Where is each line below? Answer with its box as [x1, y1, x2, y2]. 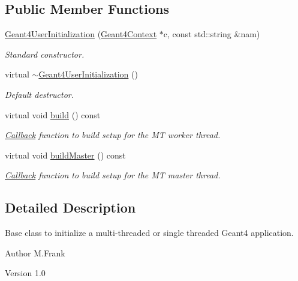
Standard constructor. [5, 47, 85, 60]
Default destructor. [5, 88, 74, 100]
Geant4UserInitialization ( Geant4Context [5, 28, 157, 40]
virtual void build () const [5, 108, 101, 121]
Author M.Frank [5, 246, 65, 259]
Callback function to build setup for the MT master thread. [5, 169, 221, 181]
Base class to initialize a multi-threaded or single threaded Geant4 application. [5, 226, 294, 239]
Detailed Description [5, 198, 136, 217]
